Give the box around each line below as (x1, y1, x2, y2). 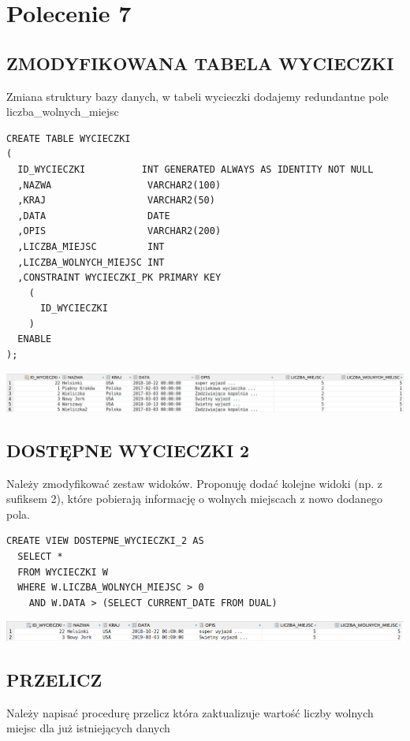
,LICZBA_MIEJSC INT (17, 240, 165, 252)
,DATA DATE (17, 210, 170, 222)
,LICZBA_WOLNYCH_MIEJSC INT (17, 256, 165, 268)
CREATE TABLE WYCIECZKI (6, 132, 131, 144)
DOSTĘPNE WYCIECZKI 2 (6, 438, 250, 462)
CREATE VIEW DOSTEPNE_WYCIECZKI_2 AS (6, 535, 204, 547)
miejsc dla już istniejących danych (6, 720, 170, 736)
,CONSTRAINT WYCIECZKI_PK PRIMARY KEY (17, 272, 222, 284)
